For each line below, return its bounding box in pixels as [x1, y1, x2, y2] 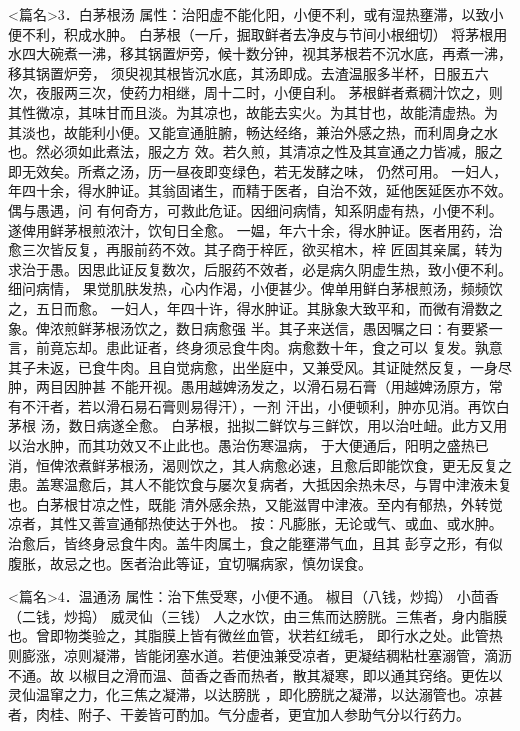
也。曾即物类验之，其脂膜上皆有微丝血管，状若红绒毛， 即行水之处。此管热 [8, 625, 503, 646]
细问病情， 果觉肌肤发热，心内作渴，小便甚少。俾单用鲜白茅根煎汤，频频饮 [8, 278, 503, 299]
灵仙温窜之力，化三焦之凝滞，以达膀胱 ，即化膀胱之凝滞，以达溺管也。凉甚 [8, 684, 503, 705]
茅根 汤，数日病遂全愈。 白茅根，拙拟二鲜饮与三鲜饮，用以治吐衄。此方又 [8, 415, 494, 436]
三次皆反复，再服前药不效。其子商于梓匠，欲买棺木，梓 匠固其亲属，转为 [21, 239, 503, 260]
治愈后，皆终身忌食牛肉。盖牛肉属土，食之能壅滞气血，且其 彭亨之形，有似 [8, 533, 503, 554]
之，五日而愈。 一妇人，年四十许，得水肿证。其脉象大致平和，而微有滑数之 [8, 297, 503, 318]
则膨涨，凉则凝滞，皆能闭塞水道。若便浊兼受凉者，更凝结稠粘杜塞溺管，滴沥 [8, 645, 512, 665]
